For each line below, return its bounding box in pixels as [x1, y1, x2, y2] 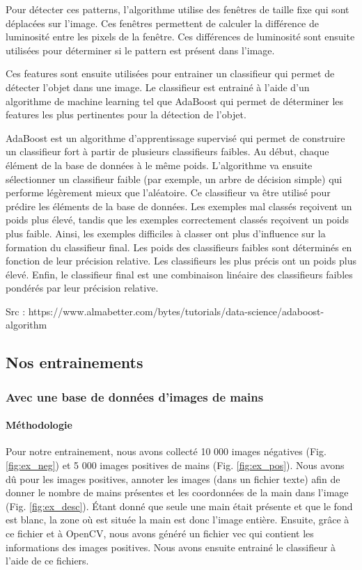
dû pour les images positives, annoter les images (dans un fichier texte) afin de [6, 471, 340, 486]
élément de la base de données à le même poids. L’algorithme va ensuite [6, 157, 313, 172]
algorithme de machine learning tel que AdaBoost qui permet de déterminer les [6, 93, 344, 108]
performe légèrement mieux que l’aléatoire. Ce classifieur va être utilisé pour [6, 185, 331, 200]
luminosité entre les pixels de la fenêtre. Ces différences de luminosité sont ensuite [6, 29, 355, 44]
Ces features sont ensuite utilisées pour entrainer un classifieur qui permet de [6, 66, 335, 81]
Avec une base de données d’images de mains [6, 388, 264, 405]
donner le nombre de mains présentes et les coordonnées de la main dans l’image [6, 485, 349, 500]
